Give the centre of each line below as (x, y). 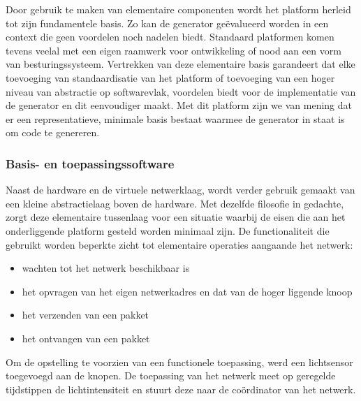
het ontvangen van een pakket (86, 338)
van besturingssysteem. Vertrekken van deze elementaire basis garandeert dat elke (180, 64)
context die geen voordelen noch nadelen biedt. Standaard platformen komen (170, 37)
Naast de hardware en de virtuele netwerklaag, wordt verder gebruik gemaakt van (180, 190)
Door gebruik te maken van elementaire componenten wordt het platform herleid (178, 9)
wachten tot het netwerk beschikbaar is (106, 268)
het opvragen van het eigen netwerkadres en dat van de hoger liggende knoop (187, 291)
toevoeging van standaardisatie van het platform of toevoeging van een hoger (170, 77)
